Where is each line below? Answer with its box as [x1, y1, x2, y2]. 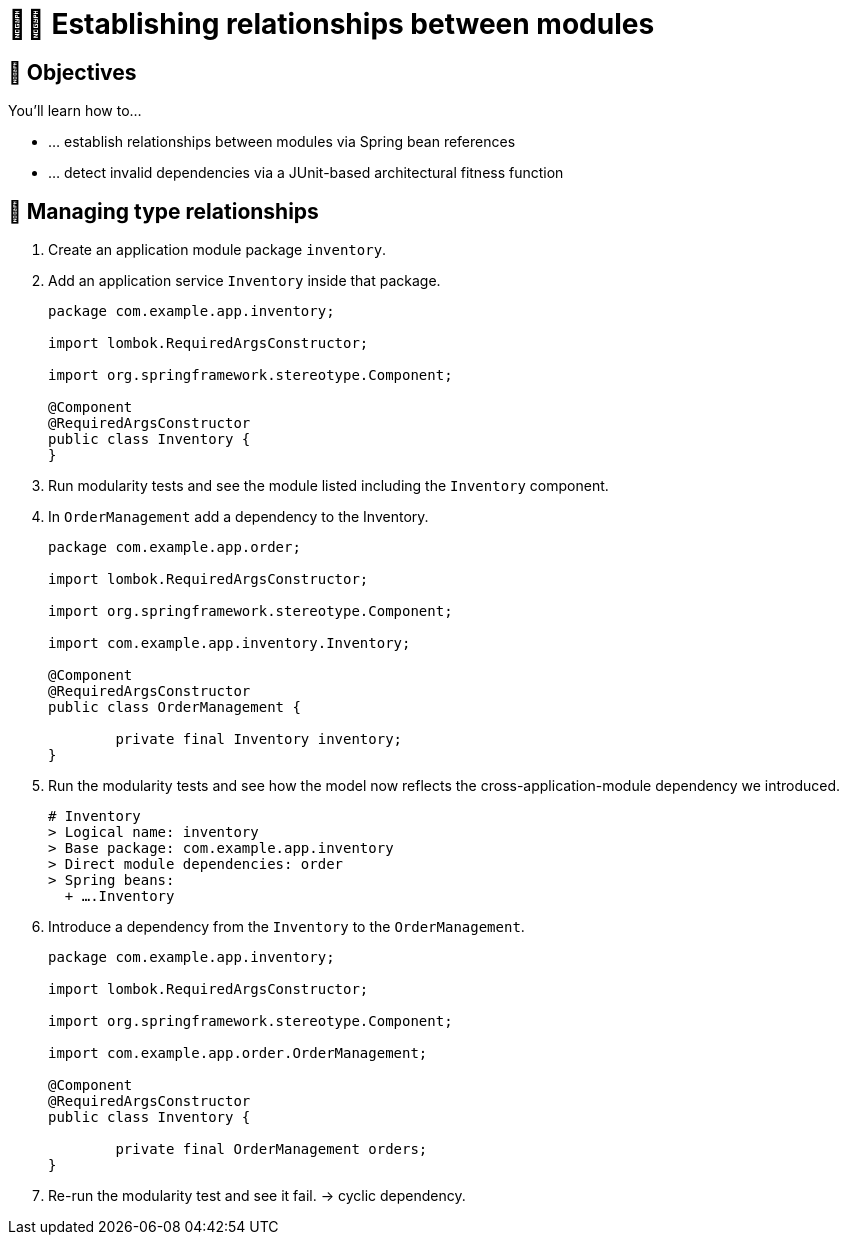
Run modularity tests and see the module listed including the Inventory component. [48, 477, 609, 495]
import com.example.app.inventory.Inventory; [48, 635, 411, 652]
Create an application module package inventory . [48, 241, 387, 259]
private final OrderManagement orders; [115, 1141, 428, 1158]
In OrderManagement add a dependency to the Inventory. [48, 508, 429, 526]
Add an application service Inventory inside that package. [48, 272, 441, 290]
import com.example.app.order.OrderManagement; [48, 1045, 428, 1062]
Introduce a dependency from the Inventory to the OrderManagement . [48, 918, 525, 936]
